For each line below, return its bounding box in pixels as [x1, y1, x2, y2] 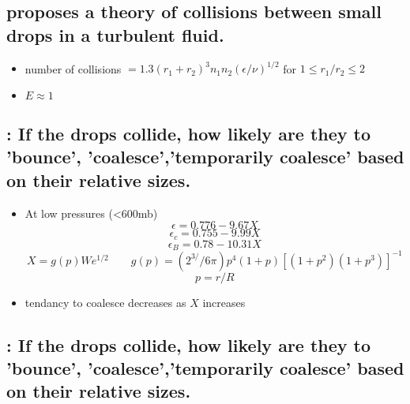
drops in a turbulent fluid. [6, 22, 224, 47]
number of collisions [24, 60, 122, 77]
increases [202, 294, 246, 310]
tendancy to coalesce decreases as [24, 294, 186, 310]
